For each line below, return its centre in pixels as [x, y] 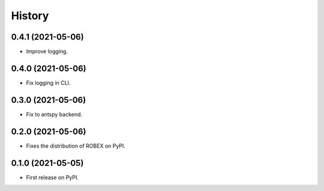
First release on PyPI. [52, 177]
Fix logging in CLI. [48, 83]
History [30, 16]
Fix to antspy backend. [54, 114]
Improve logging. [47, 52]
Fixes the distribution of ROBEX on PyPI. [76, 146]
